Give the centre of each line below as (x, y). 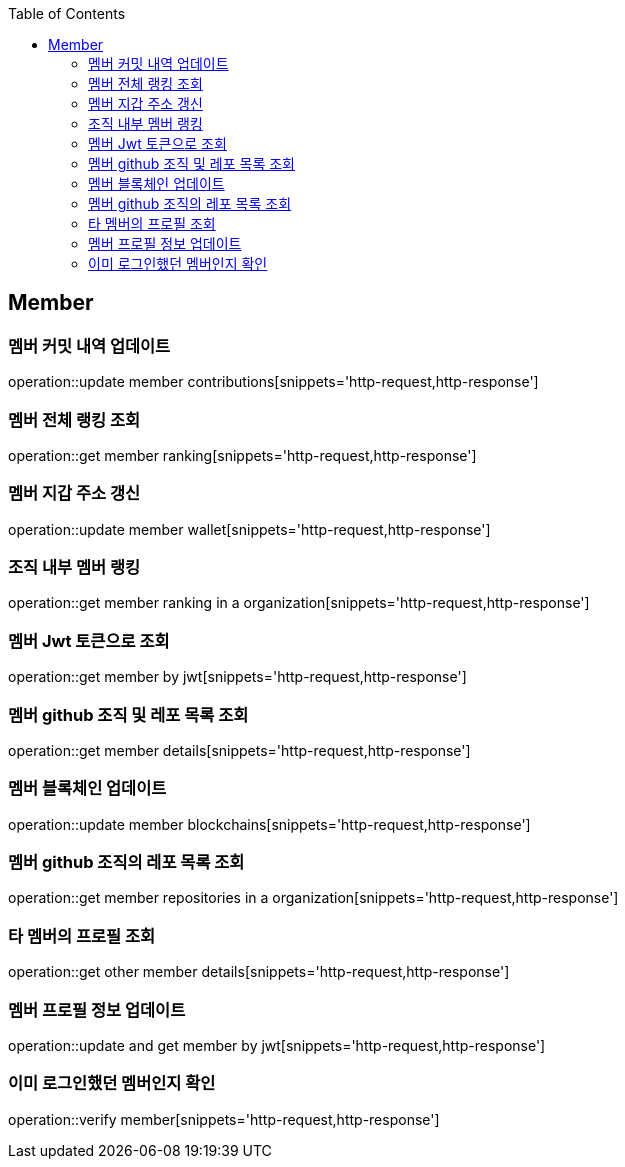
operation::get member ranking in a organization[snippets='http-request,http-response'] (299, 603)
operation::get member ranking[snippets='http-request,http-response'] (242, 455)
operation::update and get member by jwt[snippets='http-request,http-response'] (277, 1045)
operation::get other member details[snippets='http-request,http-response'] (259, 972)
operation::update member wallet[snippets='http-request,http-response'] (249, 529)
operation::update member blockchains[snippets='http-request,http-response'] (269, 824)
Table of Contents (67, 13)
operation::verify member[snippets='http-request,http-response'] (224, 1119)
